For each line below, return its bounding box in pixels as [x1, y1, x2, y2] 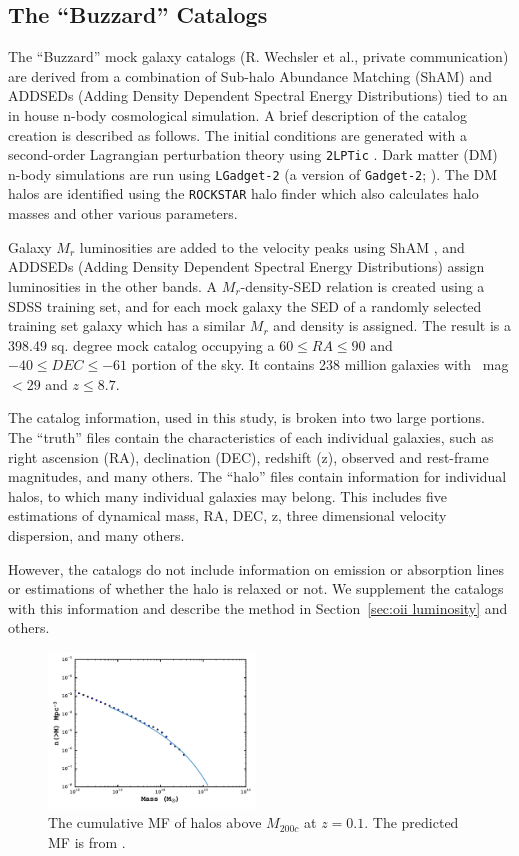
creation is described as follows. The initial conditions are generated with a [8, 124, 468, 145]
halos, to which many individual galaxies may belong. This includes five [8, 485, 447, 506]
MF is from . [48, 832, 126, 853]
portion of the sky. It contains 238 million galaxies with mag [131, 354, 509, 375]
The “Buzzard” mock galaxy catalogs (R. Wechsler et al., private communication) [8, 46, 509, 67]
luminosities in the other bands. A [8, 275, 218, 296]
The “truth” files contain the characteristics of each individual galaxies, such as [8, 427, 494, 448]
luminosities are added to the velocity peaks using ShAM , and [79, 236, 465, 257]
